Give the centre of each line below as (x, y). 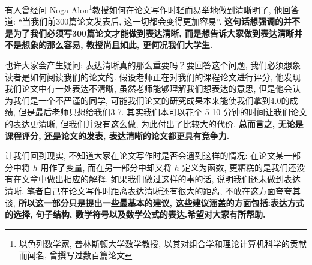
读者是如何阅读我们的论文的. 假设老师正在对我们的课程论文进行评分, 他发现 (153, 76)
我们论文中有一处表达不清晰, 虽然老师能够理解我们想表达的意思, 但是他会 (149, 88)
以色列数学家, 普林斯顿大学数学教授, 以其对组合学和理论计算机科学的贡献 (163, 243)
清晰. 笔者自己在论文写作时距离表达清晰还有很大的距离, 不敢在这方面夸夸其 (153, 190)
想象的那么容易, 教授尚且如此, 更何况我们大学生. (117, 45)
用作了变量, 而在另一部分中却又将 (106, 167)
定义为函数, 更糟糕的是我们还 (239, 167)
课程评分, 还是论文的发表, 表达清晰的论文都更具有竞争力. (117, 135)
